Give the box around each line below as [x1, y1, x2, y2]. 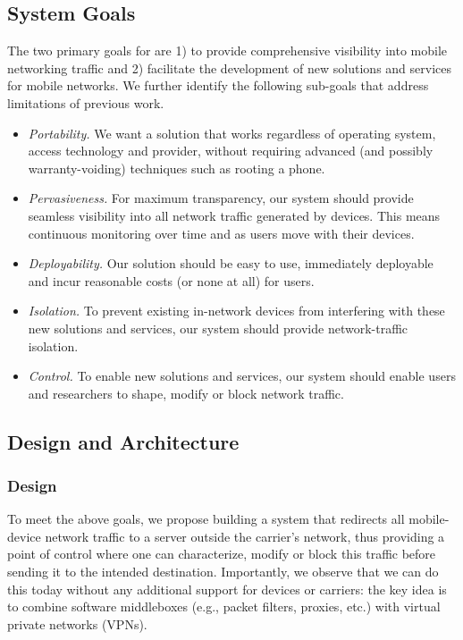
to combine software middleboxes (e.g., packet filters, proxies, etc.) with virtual [7, 597, 441, 616]
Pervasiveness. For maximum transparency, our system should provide [28, 189, 414, 207]
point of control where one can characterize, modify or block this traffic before [7, 544, 436, 563]
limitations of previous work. [7, 93, 164, 112]
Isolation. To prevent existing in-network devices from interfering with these [28, 301, 445, 320]
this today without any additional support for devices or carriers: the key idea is [7, 579, 447, 598]
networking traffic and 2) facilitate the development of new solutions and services [7, 58, 452, 77]
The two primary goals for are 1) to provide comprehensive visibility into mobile [7, 41, 448, 60]
